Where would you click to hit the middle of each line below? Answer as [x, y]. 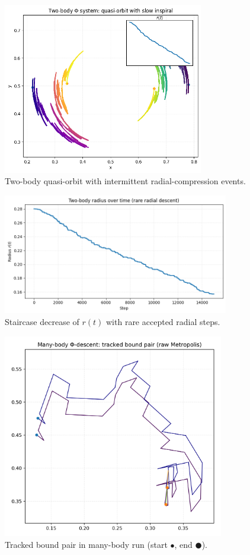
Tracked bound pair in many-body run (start [86, 544]
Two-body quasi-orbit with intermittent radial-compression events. [125, 181]
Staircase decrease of [42, 322]
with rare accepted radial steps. [163, 322]
